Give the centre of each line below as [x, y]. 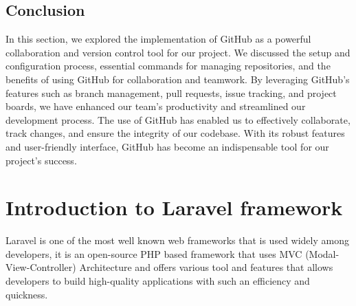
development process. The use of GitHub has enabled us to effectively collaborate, [178, 119]
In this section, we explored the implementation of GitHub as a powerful [158, 39]
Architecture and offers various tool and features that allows [206, 267]
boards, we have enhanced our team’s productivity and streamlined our [156, 106]
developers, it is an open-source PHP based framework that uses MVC [154, 253]
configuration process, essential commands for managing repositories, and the [168, 66]
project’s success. [41, 160]
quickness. [27, 294]
